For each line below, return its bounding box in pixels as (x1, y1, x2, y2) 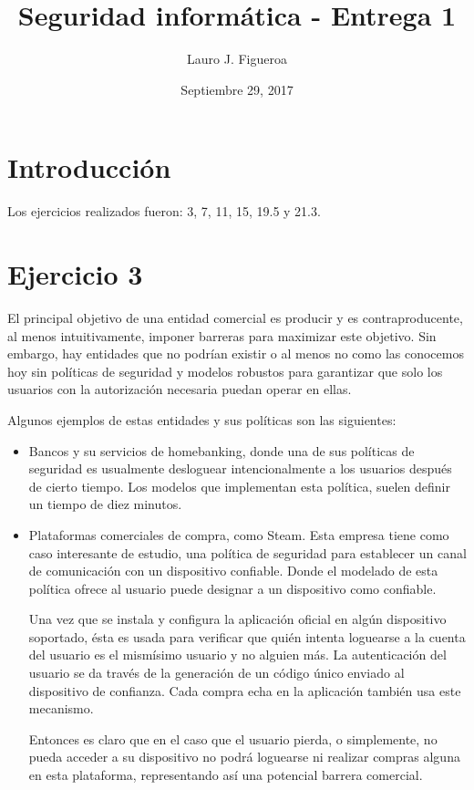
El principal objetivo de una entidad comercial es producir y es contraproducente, (7, 307, 463, 327)
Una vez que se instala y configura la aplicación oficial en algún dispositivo (28, 609, 447, 629)
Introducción (7, 149, 171, 186)
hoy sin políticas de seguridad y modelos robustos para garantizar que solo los (7, 361, 443, 380)
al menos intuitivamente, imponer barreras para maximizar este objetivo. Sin (7, 326, 437, 345)
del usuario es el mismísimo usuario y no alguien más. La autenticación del (28, 645, 447, 664)
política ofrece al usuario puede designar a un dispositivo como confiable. (28, 578, 437, 598)
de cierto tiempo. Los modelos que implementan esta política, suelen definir (28, 476, 450, 495)
